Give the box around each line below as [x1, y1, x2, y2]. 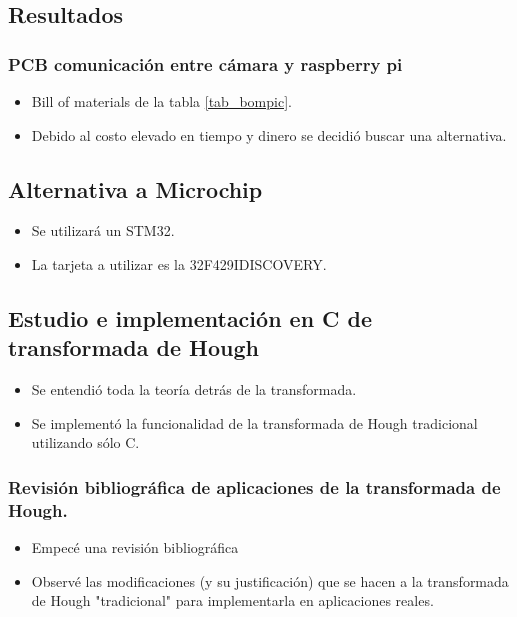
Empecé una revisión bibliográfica [31, 537, 239, 558]
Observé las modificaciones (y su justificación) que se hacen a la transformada [31, 570, 509, 591]
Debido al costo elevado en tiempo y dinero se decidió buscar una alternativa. [31, 124, 507, 145]
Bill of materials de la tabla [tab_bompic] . [31, 91, 292, 111]
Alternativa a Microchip [8, 173, 263, 204]
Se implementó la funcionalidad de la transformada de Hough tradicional [31, 412, 478, 433]
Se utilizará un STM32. [31, 220, 175, 241]
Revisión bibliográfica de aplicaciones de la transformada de [8, 474, 501, 499]
